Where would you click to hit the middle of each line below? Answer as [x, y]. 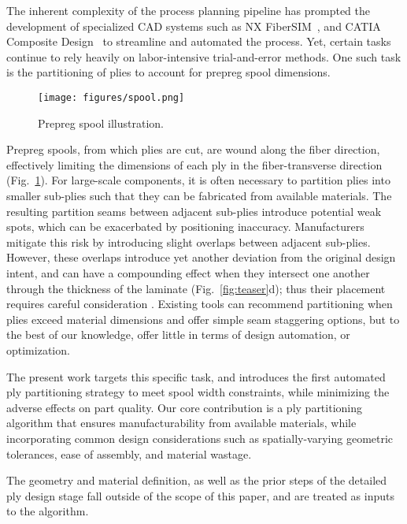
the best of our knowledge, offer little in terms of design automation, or [178, 334]
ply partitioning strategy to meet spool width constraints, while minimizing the [198, 392]
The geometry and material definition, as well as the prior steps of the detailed [197, 480]
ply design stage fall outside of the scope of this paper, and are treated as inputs [200, 495]
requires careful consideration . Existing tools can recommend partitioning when [200, 304]
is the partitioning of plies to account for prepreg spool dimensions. [168, 72]
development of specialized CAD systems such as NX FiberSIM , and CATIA [194, 26]
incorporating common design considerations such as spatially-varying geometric [200, 438]
